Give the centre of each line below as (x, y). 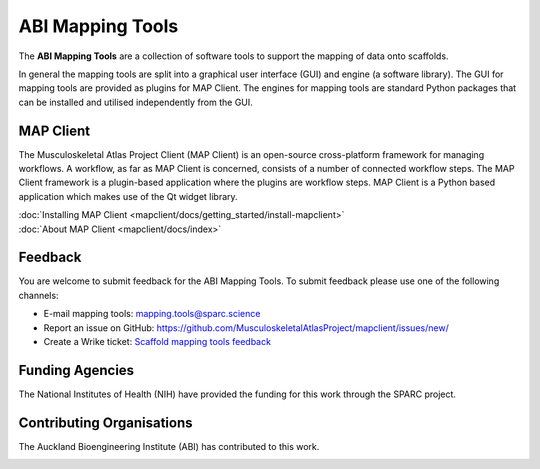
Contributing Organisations (106, 422)
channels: (38, 295)
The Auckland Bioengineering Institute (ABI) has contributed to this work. (169, 446)
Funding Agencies (76, 370)
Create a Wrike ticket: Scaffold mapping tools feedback (157, 342)
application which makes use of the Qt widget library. (128, 196)
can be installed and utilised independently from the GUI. (136, 102)
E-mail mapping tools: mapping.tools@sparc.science (152, 314)
